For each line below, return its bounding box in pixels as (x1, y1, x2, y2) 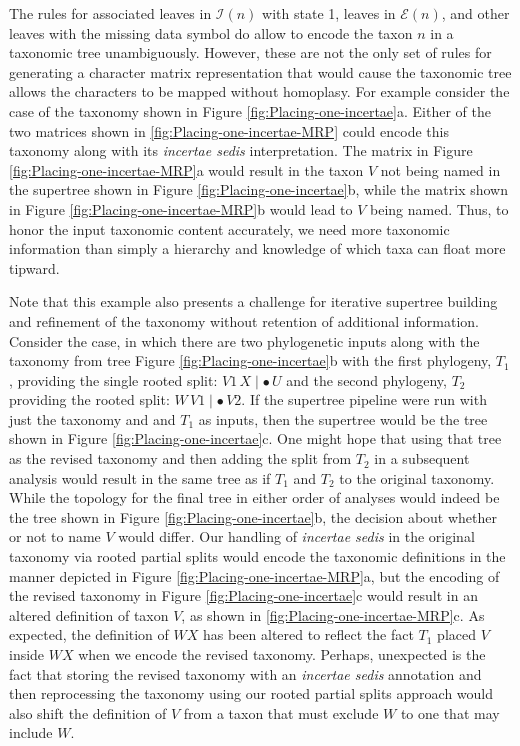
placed (437, 624, 476, 645)
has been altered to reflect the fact (202, 624, 414, 645)
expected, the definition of (9, 624, 169, 645)
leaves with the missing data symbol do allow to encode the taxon (9, 22, 413, 43)
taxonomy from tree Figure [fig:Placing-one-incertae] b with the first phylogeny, (9, 350, 492, 371)
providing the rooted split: (9, 389, 170, 410)
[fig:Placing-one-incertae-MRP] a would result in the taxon (9, 159, 364, 180)
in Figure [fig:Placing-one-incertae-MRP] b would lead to (9, 198, 353, 219)
